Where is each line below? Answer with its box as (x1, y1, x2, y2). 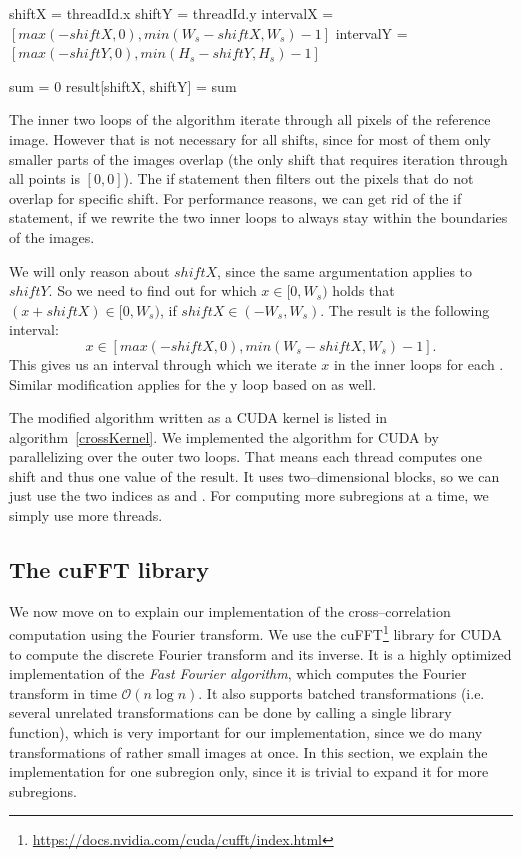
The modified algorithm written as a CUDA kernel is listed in (9, 407, 388, 428)
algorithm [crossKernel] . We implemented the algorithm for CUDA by (9, 426, 439, 447)
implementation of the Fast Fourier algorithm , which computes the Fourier (9, 663, 467, 684)
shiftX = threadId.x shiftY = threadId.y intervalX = (9, 3, 334, 23)
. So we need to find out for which (48, 280, 257, 301)
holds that (332, 280, 395, 301)
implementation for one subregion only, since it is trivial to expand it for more (9, 761, 489, 782)
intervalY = (335, 22, 408, 43)
